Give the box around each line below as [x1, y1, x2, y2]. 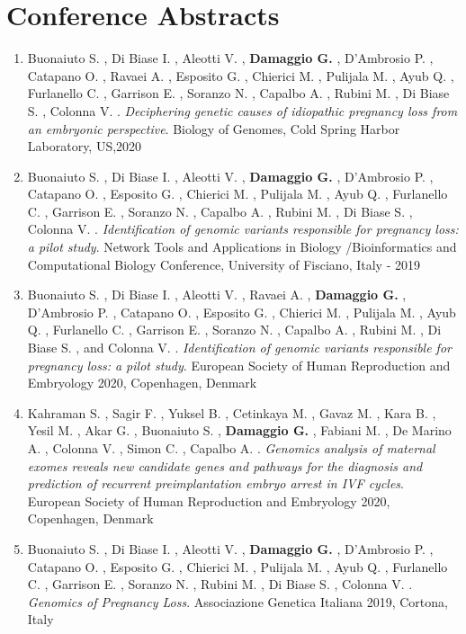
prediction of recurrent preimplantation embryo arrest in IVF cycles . [27, 474, 405, 493]
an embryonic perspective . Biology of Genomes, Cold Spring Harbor [27, 119, 400, 138]
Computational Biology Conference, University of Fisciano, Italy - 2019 [27, 254, 420, 273]
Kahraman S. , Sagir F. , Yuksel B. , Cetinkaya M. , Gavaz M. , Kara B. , [27, 403, 436, 422]
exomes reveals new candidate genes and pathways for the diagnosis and [27, 456, 423, 475]
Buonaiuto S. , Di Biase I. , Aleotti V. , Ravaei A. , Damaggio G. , [27, 285, 407, 304]
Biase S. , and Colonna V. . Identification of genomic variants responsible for [27, 338, 452, 357]
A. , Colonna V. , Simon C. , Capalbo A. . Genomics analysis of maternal [27, 439, 435, 457]
